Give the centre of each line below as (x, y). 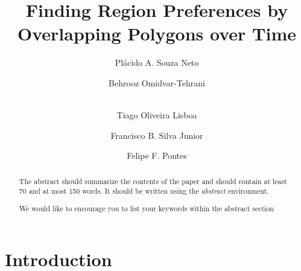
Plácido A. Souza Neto (157, 62)
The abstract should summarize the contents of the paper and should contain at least (153, 181)
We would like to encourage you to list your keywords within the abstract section (146, 208)
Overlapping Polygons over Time (157, 33)
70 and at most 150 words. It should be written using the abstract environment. (144, 191)
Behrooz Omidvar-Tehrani (157, 82)
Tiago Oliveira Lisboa (157, 115)
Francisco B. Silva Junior (157, 135)
